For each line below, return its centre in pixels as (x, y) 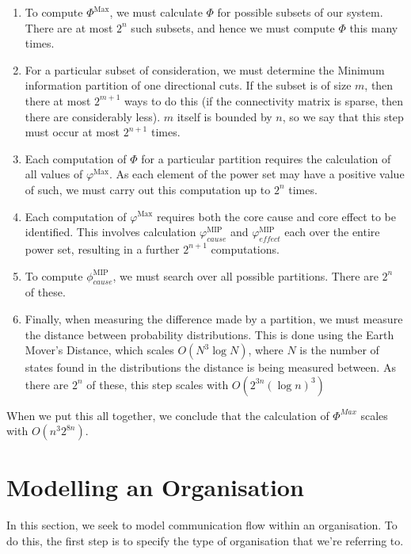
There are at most (69, 27)
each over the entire (332, 232)
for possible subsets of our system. (300, 12)
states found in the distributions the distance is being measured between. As (210, 367)
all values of (54, 174)
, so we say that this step (343, 116)
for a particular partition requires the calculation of (266, 158)
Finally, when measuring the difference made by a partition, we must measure (214, 318)
